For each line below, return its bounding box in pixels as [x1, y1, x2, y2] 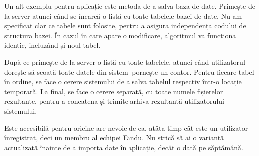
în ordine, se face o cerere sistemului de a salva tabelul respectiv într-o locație [4, 76, 242, 87]
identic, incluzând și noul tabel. [4, 40, 101, 50]
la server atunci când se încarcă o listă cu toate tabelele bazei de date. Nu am [4, 10, 242, 21]
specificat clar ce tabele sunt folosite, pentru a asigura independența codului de [4, 20, 246, 31]
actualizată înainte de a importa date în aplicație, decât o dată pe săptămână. [4, 142, 243, 152]
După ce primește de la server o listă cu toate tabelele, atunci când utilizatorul [4, 56, 245, 67]
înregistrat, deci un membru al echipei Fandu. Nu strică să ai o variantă [4, 132, 224, 143]
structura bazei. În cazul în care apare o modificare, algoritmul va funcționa [4, 30, 236, 40]
